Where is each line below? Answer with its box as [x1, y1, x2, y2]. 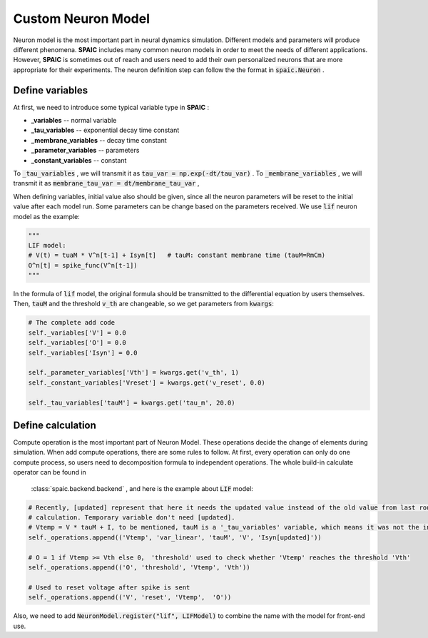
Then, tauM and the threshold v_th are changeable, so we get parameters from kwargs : [13, 300, 274, 308]
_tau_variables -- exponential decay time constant [31, 126, 180, 135]
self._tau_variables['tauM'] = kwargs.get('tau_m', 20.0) [28, 398, 235, 407]
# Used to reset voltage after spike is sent [28, 583, 190, 592]
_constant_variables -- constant [31, 156, 127, 164]
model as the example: [13, 212, 80, 221]
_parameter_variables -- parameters [31, 146, 140, 155]
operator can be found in [13, 468, 87, 477]
